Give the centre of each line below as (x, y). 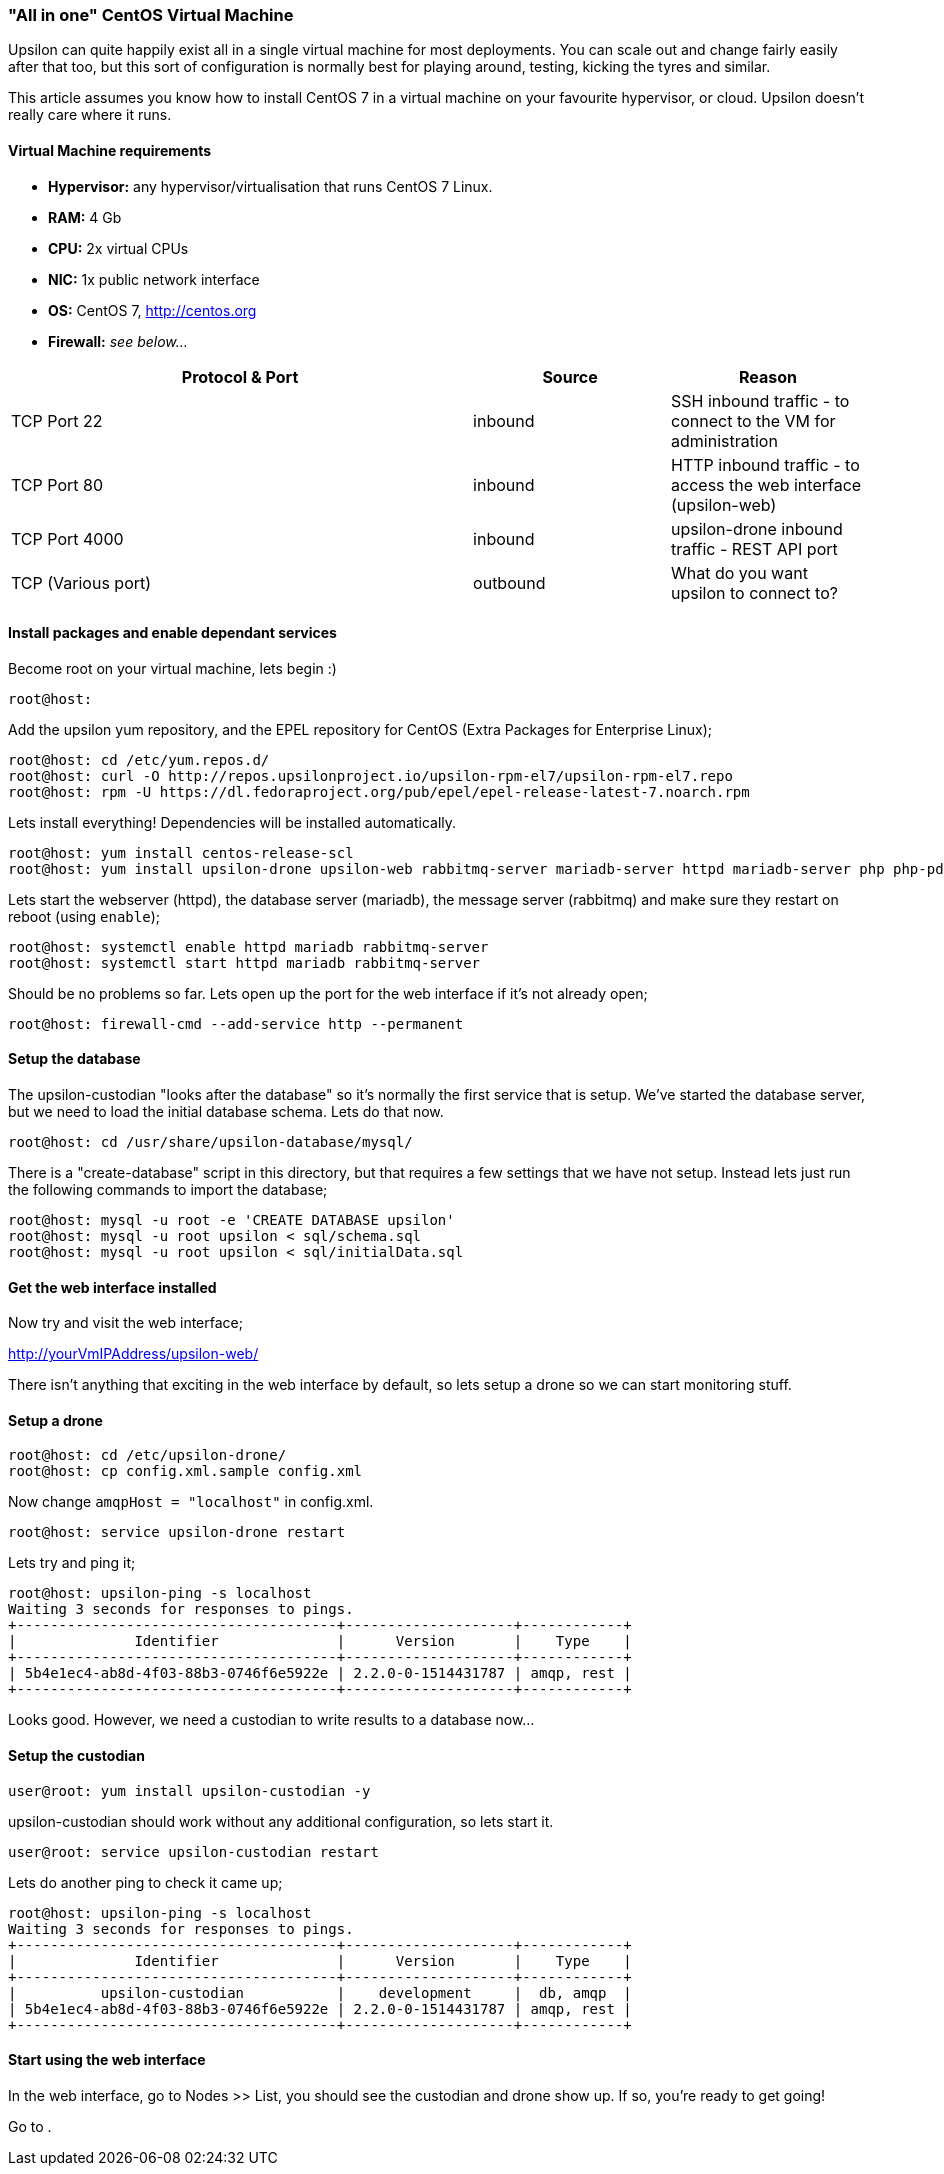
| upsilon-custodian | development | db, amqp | (320, 1992)
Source (570, 376)
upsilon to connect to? (754, 592)
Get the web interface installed (112, 1287)
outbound (509, 582)
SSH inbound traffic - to (760, 400)
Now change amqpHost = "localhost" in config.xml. (191, 1502)
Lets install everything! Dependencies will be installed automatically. (232, 822)
